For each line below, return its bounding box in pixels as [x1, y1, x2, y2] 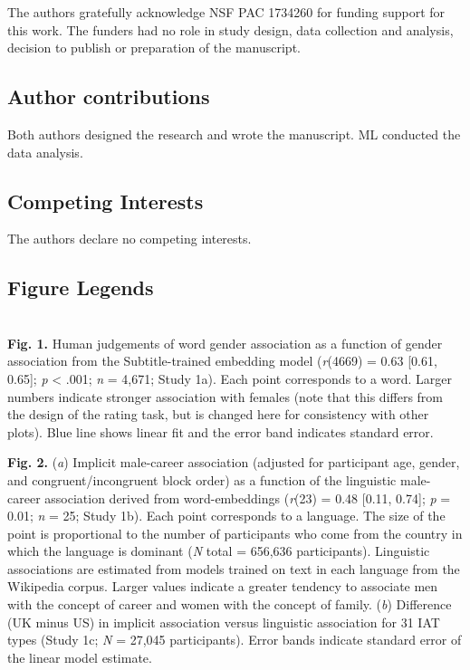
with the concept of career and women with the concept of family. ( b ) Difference [7, 595, 452, 614]
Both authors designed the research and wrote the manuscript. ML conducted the [7, 124, 461, 143]
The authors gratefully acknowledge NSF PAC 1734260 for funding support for [7, 3, 446, 21]
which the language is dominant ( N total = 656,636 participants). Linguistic [7, 541, 430, 560]
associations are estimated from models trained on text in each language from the [7, 559, 460, 578]
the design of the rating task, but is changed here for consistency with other [7, 405, 429, 424]
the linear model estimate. [7, 647, 152, 666]
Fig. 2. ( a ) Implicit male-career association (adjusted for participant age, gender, [7, 453, 460, 472]
